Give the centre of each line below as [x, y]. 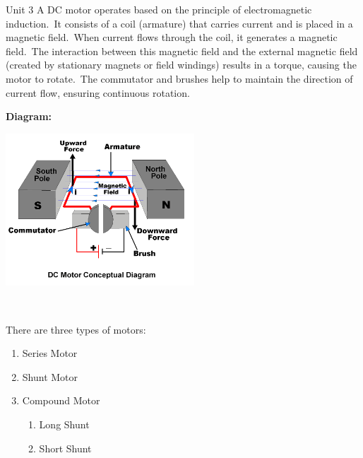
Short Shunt [65, 448]
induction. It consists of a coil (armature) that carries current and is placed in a [179, 23]
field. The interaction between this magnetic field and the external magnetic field [182, 51]
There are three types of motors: [76, 329]
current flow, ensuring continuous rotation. [98, 92]
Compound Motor [61, 400]
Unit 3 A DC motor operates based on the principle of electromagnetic [159, 9]
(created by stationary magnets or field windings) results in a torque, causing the [181, 65]
